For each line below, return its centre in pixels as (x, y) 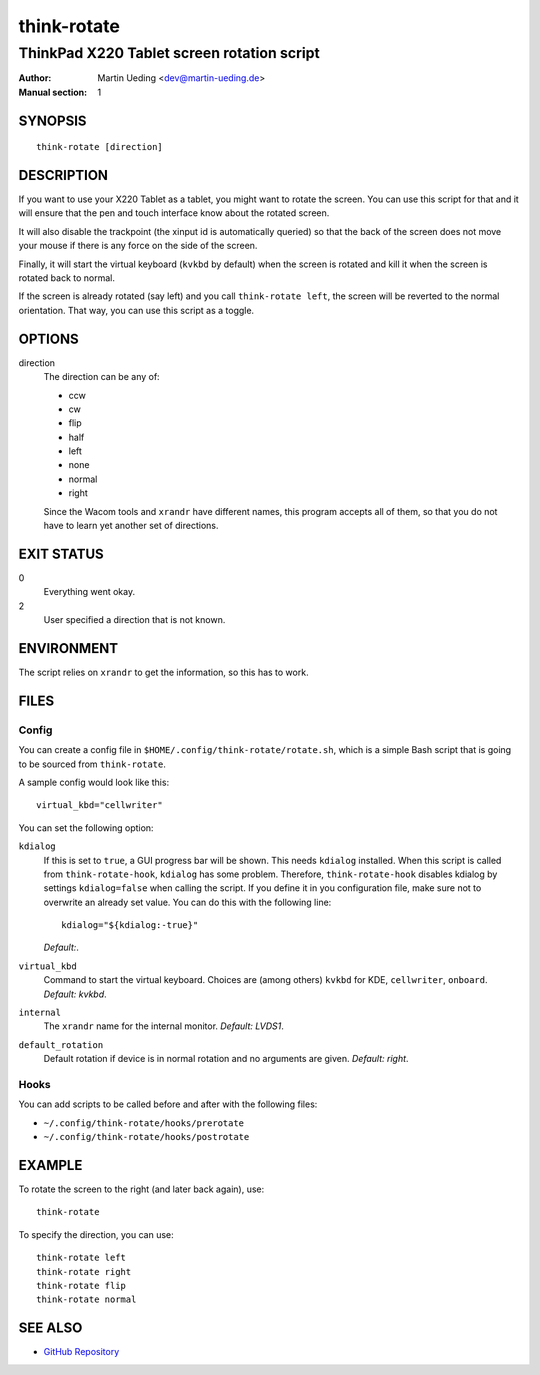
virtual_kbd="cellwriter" (100, 805)
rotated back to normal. (66, 278)
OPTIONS (48, 338)
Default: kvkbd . (75, 994)
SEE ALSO (50, 1328)
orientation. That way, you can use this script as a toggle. (136, 310)
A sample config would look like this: (94, 782)
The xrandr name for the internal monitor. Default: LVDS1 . (163, 1026)
